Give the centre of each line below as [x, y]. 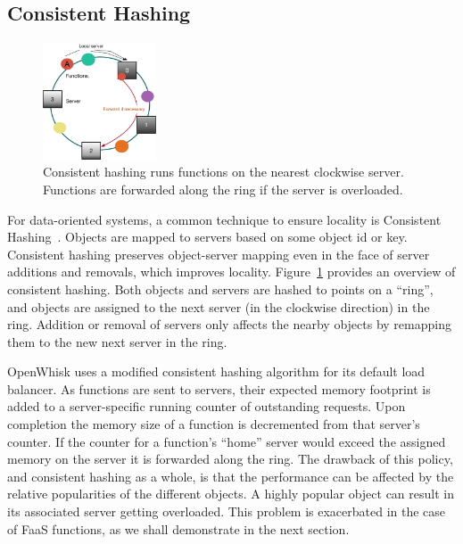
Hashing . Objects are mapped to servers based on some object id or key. [207, 237]
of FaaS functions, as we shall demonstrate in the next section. [178, 528]
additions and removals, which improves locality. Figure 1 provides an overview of [231, 272]
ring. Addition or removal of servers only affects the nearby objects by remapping [229, 324]
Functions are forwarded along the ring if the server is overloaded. [223, 189]
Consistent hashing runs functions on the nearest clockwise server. [223, 172]
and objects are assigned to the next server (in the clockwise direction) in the [219, 306]
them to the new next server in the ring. [117, 341]
